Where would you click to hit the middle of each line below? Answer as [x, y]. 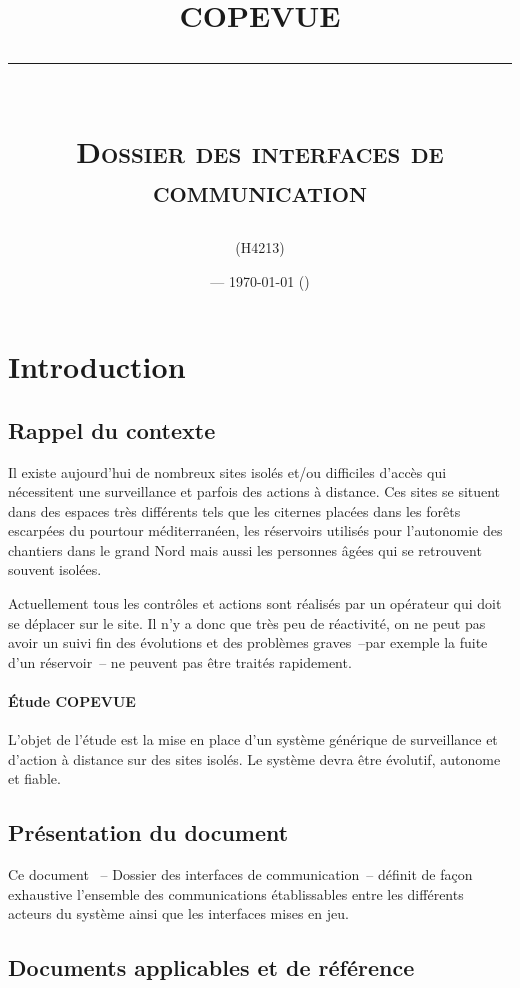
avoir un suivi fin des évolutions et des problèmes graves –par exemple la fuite [248, 642]
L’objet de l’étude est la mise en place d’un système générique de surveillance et [253, 739]
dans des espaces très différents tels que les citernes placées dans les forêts [234, 510]
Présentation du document [148, 832]
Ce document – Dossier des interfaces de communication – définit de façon [240, 874]
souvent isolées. [55, 569]
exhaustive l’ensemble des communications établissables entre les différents [236, 893]
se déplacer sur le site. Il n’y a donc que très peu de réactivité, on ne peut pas [247, 622]
